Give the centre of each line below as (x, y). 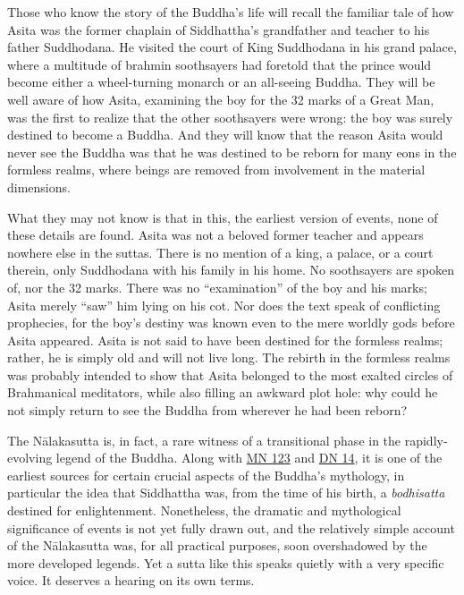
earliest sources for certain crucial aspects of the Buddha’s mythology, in (206, 475)
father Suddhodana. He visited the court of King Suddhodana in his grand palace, (232, 47)
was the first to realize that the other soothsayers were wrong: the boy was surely (230, 117)
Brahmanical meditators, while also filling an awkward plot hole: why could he (223, 392)
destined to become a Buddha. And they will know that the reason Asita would (225, 135)
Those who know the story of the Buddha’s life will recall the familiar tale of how (231, 12)
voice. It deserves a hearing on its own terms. (131, 580)
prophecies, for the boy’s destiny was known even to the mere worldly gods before (231, 323)
